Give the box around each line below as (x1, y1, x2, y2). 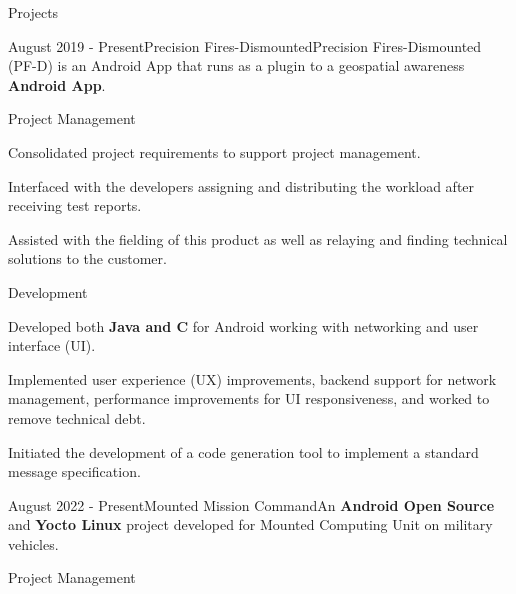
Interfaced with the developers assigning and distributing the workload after (8, 175, 475, 196)
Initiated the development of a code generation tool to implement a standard (8, 441, 479, 462)
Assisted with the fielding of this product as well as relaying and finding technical (8, 228, 508, 249)
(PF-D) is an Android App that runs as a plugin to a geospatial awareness (8, 55, 465, 76)
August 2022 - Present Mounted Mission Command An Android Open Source (8, 494, 495, 515)
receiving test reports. (8, 195, 142, 216)
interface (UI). (8, 335, 96, 356)
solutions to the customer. (8, 248, 167, 269)
